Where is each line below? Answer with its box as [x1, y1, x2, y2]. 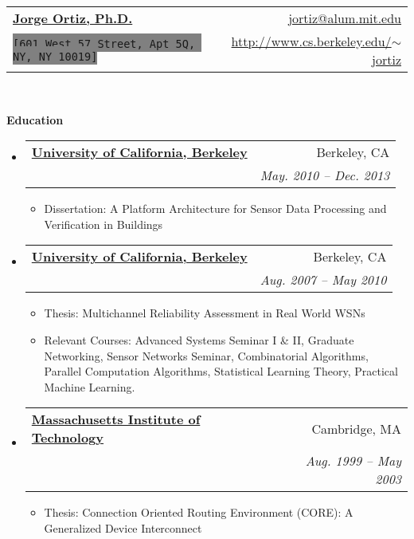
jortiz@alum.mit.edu [288, 9, 401, 27]
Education [6, 111, 64, 128]
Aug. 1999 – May [305, 451, 401, 470]
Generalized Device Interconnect [44, 519, 202, 536]
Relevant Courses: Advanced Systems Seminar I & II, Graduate [44, 331, 354, 348]
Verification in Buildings [44, 215, 163, 232]
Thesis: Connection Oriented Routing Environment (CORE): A [44, 504, 353, 521]
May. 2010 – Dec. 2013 [260, 166, 390, 185]
